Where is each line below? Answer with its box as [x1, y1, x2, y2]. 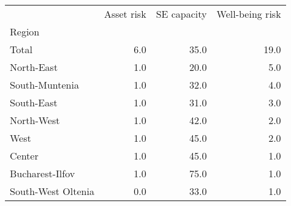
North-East [10, 60, 58, 74]
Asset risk [104, 7, 146, 21]
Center [10, 149, 39, 163]
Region [10, 24, 40, 39]
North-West [10, 113, 60, 127]
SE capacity [156, 7, 207, 21]
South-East [10, 95, 58, 109]
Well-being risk [216, 7, 281, 21]
